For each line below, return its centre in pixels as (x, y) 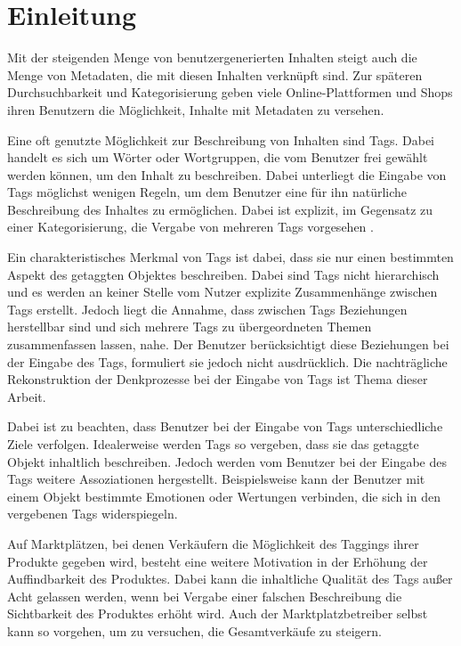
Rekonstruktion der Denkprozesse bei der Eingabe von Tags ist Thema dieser (218, 379)
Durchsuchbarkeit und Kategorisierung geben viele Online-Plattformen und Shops (230, 92)
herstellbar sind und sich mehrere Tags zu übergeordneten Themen (190, 327)
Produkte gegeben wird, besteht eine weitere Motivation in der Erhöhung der (218, 561)
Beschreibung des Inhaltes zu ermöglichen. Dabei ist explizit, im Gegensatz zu (220, 209)
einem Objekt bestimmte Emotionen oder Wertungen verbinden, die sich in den (224, 496)
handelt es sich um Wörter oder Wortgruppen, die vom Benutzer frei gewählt (218, 157)
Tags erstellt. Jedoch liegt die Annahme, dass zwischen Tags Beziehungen (207, 309)
